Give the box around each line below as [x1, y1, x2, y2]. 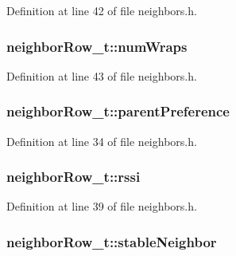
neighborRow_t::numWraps [6, 36, 188, 56]
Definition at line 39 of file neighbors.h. [6, 198, 197, 215]
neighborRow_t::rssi [6, 167, 141, 187]
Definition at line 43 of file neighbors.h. [6, 67, 197, 84]
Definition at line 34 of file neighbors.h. [6, 132, 197, 149]
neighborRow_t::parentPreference [6, 101, 230, 121]
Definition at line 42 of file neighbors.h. [6, 2, 197, 18]
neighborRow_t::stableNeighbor [6, 231, 217, 251]
